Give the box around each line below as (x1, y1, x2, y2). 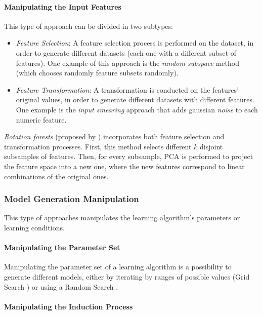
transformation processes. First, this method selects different (4, 141, 192, 151)
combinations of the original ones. (4, 171, 109, 181)
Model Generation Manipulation (4, 192, 139, 205)
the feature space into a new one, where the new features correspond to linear (4, 161, 245, 171)
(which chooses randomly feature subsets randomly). (16, 67, 179, 78)
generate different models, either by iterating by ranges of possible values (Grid (4, 271, 250, 282)
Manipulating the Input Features (4, 1, 121, 12)
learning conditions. (4, 222, 65, 232)
